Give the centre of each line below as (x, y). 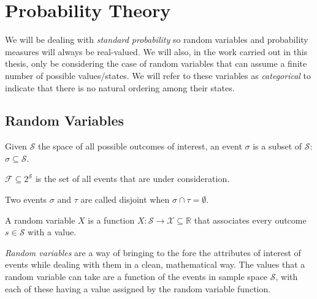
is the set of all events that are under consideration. (132, 179)
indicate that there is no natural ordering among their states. (120, 87)
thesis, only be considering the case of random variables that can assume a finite (156, 63)
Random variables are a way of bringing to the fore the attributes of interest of (153, 252)
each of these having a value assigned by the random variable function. (138, 288)
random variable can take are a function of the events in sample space (136, 277)
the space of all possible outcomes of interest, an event (140, 146)
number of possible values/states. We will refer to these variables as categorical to (158, 75)
